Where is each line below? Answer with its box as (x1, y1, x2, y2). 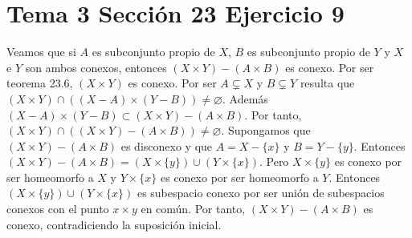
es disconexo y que (120, 137, 213, 154)
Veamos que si (6, 43, 76, 60)
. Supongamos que (221, 122, 311, 139)
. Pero (259, 153, 289, 170)
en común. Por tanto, (141, 200, 246, 217)
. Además (222, 90, 268, 107)
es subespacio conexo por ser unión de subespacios (137, 184, 385, 201)
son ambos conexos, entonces (25, 58, 167, 75)
